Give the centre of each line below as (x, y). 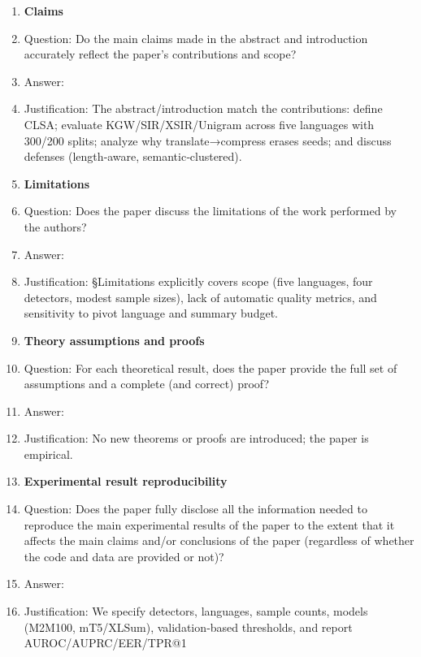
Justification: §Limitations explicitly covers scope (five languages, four (198, 281)
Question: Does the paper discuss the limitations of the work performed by (210, 211)
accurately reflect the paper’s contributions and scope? (160, 54)
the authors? (55, 226)
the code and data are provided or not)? (124, 556)
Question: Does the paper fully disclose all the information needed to (195, 509)
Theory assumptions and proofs (114, 340)
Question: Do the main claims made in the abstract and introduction (196, 38)
